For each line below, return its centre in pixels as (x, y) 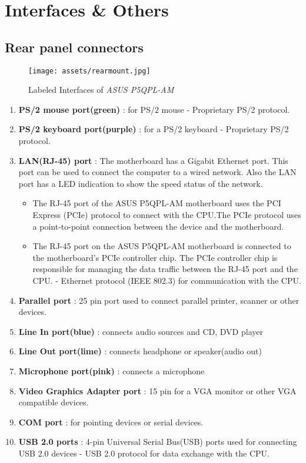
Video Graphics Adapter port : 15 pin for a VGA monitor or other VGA (157, 390)
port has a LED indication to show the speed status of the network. (141, 183)
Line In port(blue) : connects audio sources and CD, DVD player (141, 331)
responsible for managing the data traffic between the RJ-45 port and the (165, 269)
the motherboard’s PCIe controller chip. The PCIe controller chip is (155, 257)
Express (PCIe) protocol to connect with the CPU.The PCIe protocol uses (167, 214)
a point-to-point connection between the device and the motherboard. (158, 226)
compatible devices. (54, 402)
